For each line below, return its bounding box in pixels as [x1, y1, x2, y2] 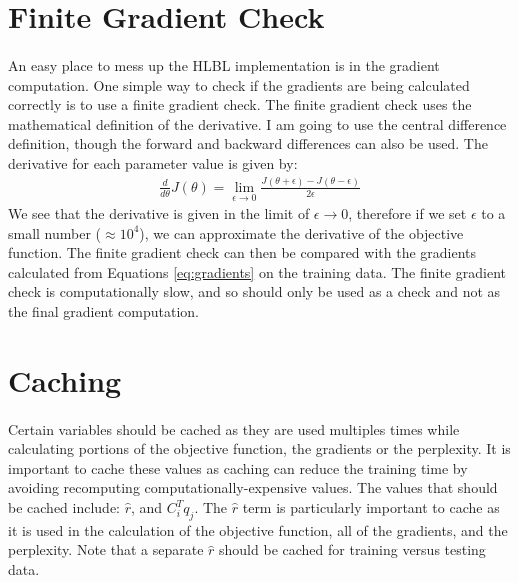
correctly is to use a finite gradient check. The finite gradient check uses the [8, 94, 472, 115]
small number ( [8, 222, 102, 243]
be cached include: [8, 497, 120, 517]
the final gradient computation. [8, 301, 200, 322]
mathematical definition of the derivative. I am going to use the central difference [8, 113, 507, 134]
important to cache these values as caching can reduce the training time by [8, 457, 468, 478]
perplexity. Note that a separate [8, 539, 204, 560]
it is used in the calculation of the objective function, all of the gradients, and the [8, 519, 508, 540]
